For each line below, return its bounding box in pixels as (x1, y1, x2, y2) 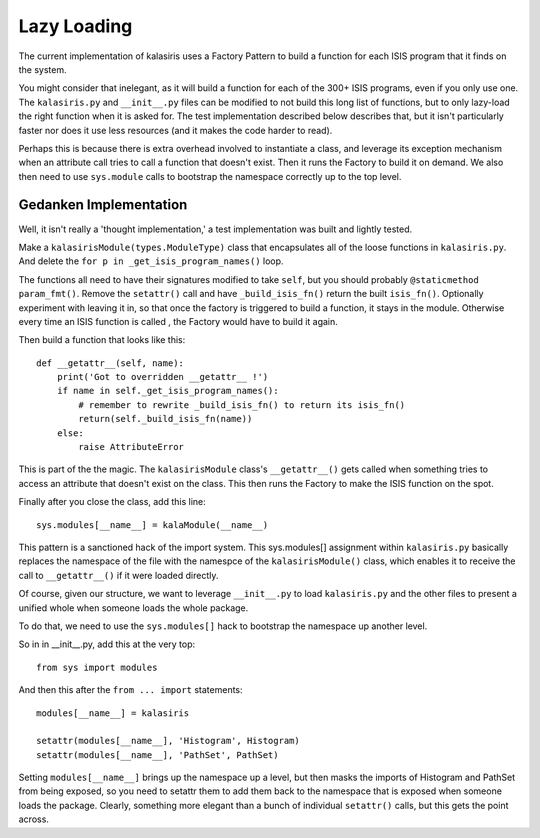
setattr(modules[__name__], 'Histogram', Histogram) (36, 735, 300, 747)
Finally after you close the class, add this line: (18, 496, 207, 508)
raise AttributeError (78, 441, 185, 453)
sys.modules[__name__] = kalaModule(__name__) (36, 519, 269, 530)
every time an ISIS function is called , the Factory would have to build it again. (18, 315, 339, 327)
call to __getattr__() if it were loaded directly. (18, 569, 219, 581)
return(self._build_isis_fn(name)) (78, 413, 253, 425)
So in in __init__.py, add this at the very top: (18, 638, 196, 650)
